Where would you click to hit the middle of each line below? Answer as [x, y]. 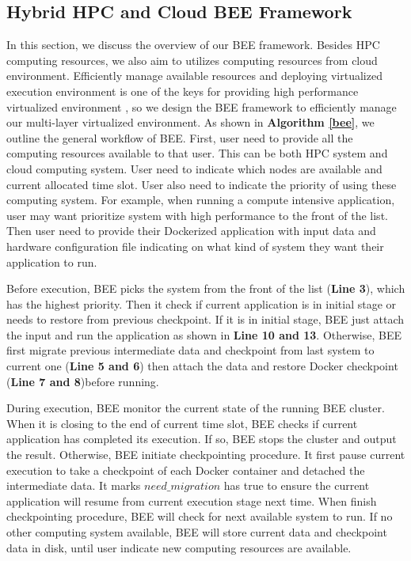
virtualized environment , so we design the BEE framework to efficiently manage [202, 106]
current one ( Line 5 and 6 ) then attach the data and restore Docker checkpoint [202, 366]
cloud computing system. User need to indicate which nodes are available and [194, 168]
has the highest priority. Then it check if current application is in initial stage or [202, 303]
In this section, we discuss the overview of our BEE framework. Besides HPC [193, 45]
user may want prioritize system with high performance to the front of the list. [197, 215]
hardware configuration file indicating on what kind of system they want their [195, 246]
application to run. [52, 262]
